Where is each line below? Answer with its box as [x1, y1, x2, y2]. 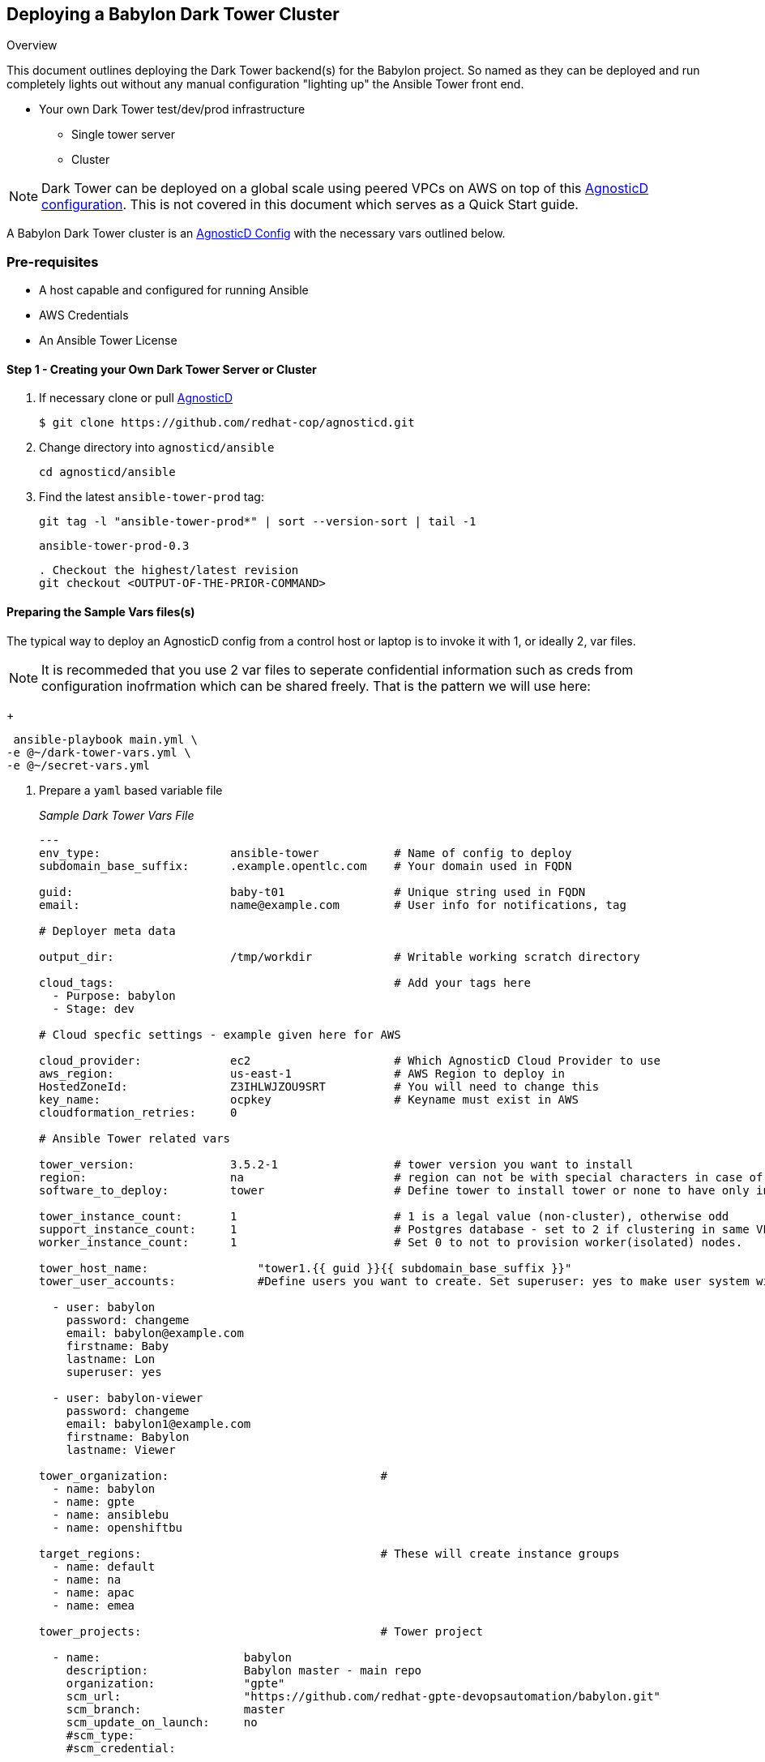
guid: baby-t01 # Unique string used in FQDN [39, 885, 586, 898]
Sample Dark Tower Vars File [39, 808, 194, 822]
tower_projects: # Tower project [39, 1624, 483, 1638]
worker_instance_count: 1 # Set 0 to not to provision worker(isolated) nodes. [39, 1235, 743, 1249]
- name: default [52, 1559, 156, 1573]
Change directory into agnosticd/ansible [39, 440, 275, 455]
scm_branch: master [66, 1702, 285, 1716]
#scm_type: [66, 1728, 135, 1742]
